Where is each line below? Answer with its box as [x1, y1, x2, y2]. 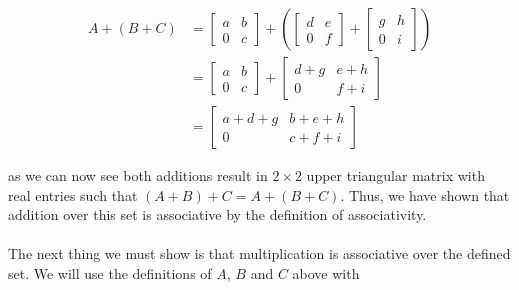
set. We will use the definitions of [8, 263, 212, 284]
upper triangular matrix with [306, 165, 485, 186]
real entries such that [8, 184, 138, 205]
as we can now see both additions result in [8, 165, 268, 186]
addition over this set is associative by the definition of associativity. [8, 204, 427, 225]
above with [292, 263, 360, 284]
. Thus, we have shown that [340, 184, 510, 205]
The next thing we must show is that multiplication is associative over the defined [8, 243, 511, 264]
